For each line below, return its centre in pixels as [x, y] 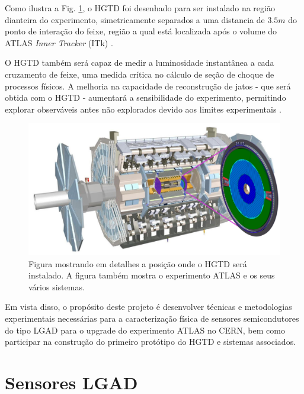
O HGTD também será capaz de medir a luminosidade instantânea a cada [140, 63]
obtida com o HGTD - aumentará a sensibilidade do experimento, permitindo [145, 97]
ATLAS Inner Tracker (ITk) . [59, 42]
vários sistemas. [57, 286]
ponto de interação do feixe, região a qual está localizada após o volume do [141, 31]
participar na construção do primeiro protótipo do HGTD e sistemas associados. [151, 342]
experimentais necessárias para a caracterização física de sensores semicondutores [152, 318]
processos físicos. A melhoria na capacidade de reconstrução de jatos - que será [148, 86]
